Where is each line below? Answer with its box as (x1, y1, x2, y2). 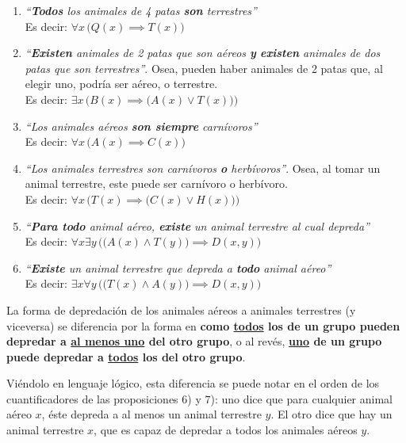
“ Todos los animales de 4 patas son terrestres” (25, 2, 257, 18)
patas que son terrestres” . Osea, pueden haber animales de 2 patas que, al (25, 59, 383, 76)
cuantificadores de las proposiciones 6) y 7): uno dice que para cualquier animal (6, 390, 393, 407)
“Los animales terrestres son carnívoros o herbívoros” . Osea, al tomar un (25, 159, 381, 176)
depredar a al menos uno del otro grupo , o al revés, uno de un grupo (6, 333, 382, 349)
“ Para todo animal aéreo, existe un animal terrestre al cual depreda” (25, 217, 370, 234)
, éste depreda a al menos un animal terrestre (41, 406, 262, 422)
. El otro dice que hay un (270, 406, 393, 422)
